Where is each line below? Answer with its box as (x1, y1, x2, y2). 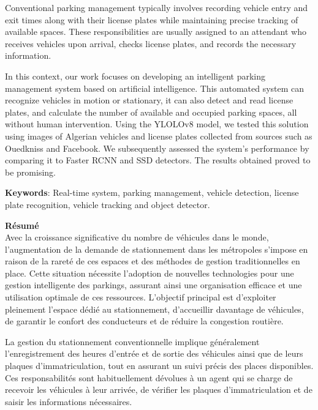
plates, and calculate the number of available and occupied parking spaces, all (5, 105, 297, 118)
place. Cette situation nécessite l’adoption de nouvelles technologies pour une (5, 266, 294, 279)
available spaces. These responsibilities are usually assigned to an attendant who (5, 25, 306, 38)
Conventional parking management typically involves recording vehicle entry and (5, 1, 308, 13)
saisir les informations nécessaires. (5, 395, 132, 408)
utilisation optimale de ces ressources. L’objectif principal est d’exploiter (5, 291, 276, 304)
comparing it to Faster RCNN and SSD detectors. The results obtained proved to (5, 154, 311, 166)
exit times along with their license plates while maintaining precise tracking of (5, 13, 298, 26)
